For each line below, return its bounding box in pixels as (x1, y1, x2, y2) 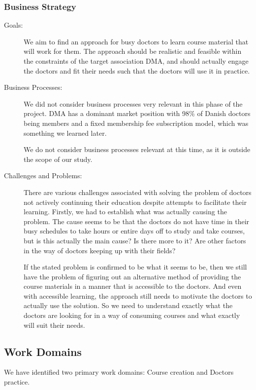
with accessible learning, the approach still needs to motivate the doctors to (24, 290, 252, 301)
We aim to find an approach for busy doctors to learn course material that (24, 36, 249, 46)
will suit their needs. (24, 319, 85, 330)
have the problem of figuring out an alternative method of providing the (24, 271, 241, 281)
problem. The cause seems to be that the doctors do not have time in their (24, 216, 250, 226)
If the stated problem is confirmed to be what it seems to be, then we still (24, 262, 247, 272)
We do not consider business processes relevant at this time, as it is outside (24, 144, 251, 155)
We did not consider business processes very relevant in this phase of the (24, 98, 243, 109)
